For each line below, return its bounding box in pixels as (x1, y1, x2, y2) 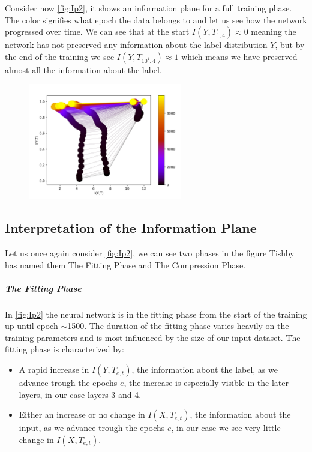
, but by (275, 38, 305, 51)
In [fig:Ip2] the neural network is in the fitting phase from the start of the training (5, 307, 307, 320)
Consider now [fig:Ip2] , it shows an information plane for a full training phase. (5, 2, 292, 14)
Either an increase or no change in (19, 408, 145, 421)
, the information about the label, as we (131, 363, 278, 376)
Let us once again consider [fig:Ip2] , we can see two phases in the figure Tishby (5, 246, 295, 259)
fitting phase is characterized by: (5, 343, 124, 355)
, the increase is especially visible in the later (124, 376, 289, 389)
